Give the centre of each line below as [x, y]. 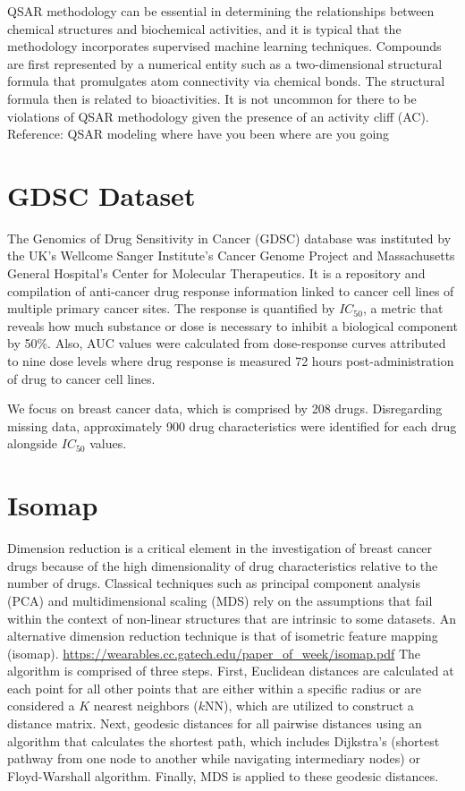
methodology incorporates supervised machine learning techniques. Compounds [224, 46]
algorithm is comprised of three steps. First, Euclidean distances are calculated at [231, 671]
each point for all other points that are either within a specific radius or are [214, 688]
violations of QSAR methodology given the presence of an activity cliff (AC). [218, 116]
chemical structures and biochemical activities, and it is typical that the [204, 28]
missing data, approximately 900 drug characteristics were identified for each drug [232, 425]
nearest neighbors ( [146, 706]
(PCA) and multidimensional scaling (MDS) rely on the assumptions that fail [220, 600]
